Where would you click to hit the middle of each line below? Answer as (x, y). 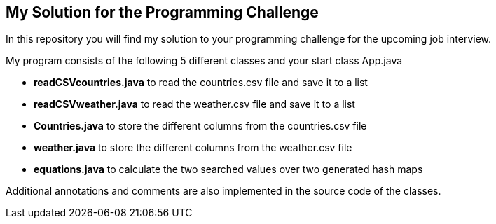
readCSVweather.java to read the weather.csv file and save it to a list (194, 104)
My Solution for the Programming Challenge (162, 12)
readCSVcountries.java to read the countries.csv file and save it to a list (201, 83)
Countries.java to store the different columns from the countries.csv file (200, 126)
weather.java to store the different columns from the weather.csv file (193, 148)
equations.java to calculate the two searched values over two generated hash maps (228, 169)
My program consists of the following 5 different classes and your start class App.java (204, 61)
